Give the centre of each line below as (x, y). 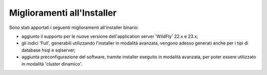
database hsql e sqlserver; (49, 50)
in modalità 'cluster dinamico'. (52, 64)
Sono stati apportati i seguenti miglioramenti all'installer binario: (74, 27)
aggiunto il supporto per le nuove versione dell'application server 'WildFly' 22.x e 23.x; (110, 36)
